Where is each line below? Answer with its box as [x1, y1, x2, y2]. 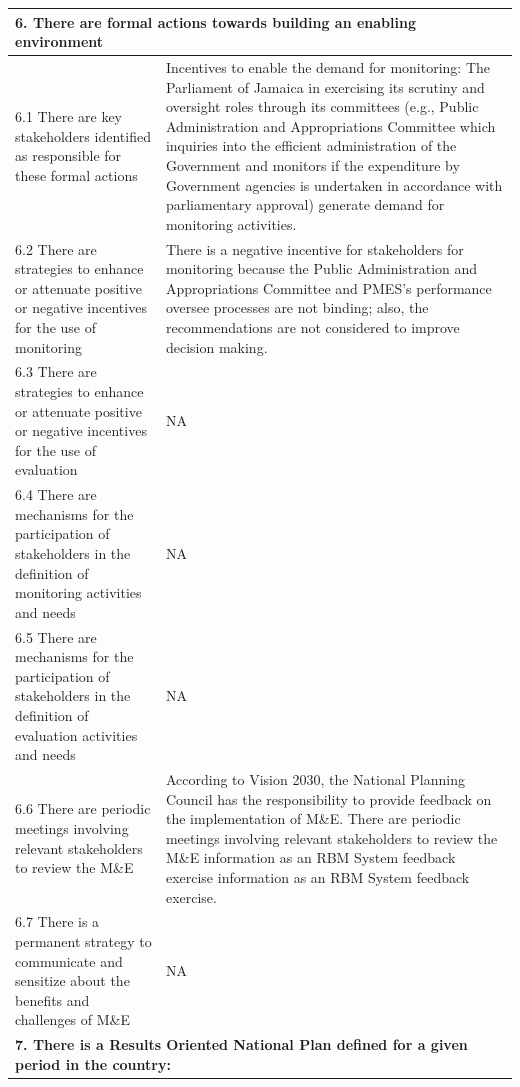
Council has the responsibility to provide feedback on [165, 788, 492, 809]
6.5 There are [15, 626, 97, 647]
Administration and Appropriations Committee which [165, 115, 496, 136]
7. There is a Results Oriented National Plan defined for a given [15, 1034, 468, 1055]
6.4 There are [15, 484, 97, 505]
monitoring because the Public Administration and [165, 258, 478, 279]
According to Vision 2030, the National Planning [165, 768, 465, 789]
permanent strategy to [15, 930, 152, 951]
